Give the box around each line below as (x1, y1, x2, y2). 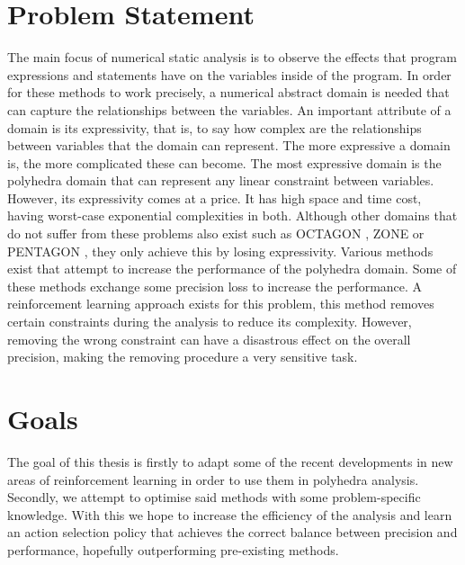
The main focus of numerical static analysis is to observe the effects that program (7, 48, 457, 67)
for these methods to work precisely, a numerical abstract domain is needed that (7, 83, 450, 102)
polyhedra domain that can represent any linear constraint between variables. (7, 171, 434, 190)
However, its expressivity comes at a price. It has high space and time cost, (7, 188, 422, 207)
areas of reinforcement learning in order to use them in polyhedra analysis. (7, 470, 419, 489)
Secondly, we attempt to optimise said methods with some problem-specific (7, 488, 421, 507)
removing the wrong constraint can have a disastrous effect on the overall (7, 329, 411, 348)
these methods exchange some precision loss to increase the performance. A (7, 276, 423, 295)
